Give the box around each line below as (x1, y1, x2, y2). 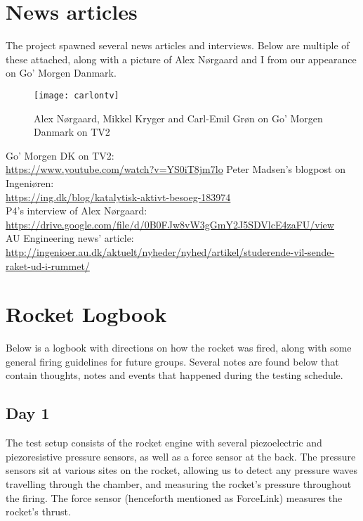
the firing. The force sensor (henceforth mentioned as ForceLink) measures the (6, 490, 343, 505)
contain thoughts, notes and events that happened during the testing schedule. (6, 368, 343, 382)
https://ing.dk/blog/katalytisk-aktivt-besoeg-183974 (6, 189, 231, 204)
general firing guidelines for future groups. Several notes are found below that (6, 354, 339, 368)
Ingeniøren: (6, 175, 54, 190)
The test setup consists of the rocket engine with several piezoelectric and (6, 435, 322, 450)
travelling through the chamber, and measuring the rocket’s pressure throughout (6, 476, 352, 491)
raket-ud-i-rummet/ (6, 258, 90, 273)
